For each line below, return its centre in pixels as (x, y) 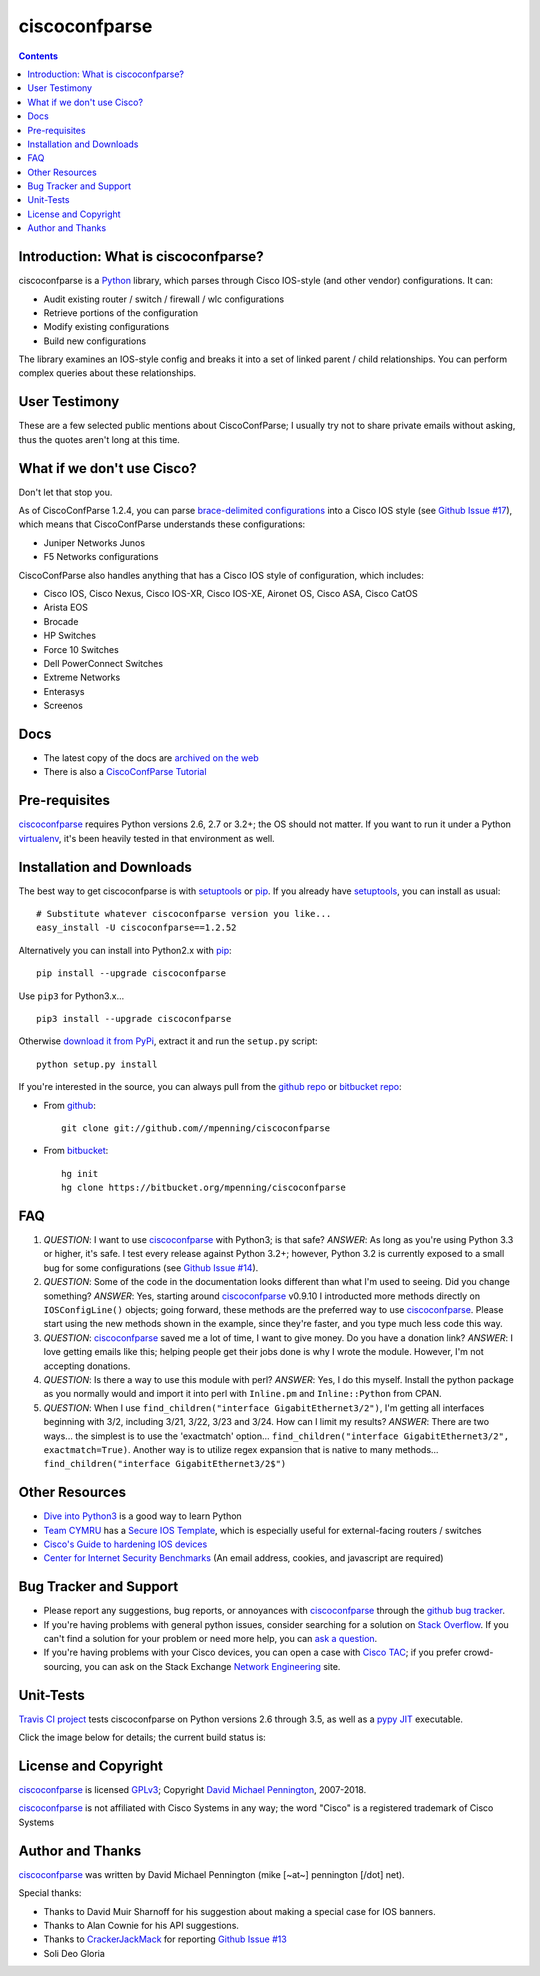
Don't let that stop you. (65, 492)
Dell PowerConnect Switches (103, 663)
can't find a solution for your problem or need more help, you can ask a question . (210, 1639)
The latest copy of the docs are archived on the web (151, 758)
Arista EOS (66, 607)
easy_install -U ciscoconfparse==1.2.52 (136, 928)
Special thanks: (50, 1893)
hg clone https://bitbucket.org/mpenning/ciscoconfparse (204, 1188)
